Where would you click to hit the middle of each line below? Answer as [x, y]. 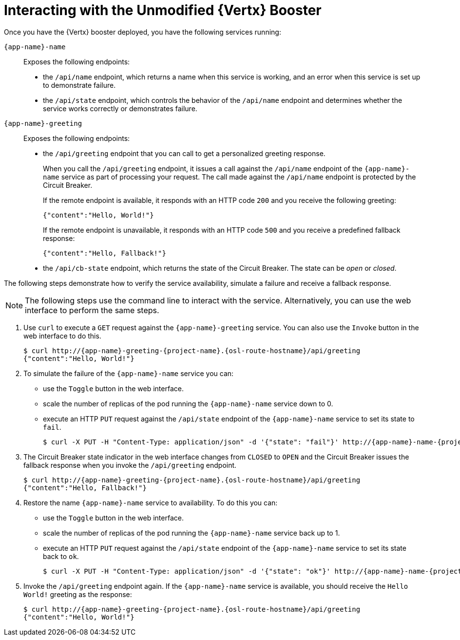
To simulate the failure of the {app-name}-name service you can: [129, 373]
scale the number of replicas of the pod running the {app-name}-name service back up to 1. [192, 533]
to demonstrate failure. [79, 85]
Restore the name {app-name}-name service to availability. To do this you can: [151, 502]
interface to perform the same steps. [92, 310]
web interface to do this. [62, 336]
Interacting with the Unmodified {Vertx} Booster [163, 10]
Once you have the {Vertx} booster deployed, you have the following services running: [143, 32]
